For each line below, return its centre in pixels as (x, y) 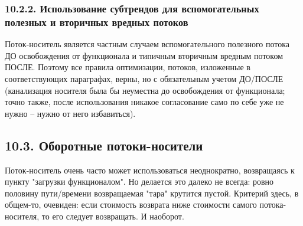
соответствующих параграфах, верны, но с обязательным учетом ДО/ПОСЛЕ (144, 78)
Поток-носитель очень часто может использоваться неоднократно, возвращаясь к (150, 170)
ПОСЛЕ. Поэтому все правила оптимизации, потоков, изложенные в (128, 67)
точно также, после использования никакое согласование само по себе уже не (144, 102)
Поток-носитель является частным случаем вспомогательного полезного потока (147, 44)
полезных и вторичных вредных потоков (97, 22)
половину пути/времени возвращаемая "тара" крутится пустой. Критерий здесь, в (152, 193)
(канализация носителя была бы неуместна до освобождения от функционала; (145, 90)
